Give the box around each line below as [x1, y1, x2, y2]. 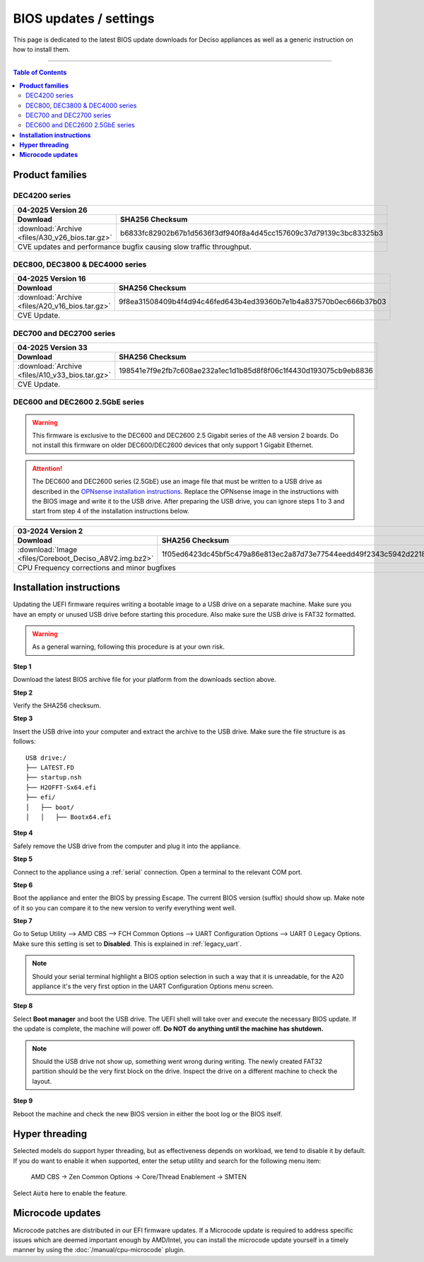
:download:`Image [17, 545, 78, 555]
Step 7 [13, 917, 33, 925]
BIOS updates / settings [13, 11, 155, 26]
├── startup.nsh [25, 773, 82, 782]
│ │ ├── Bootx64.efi [25, 813, 112, 821]
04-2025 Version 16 [17, 274, 86, 284]
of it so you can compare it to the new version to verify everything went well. [13, 903, 237, 912]
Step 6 [13, 881, 33, 889]
